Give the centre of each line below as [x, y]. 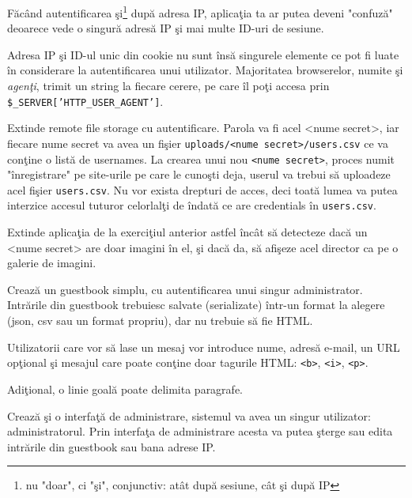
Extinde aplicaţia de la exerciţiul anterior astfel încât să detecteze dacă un [187, 232]
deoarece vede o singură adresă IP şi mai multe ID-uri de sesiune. [166, 28]
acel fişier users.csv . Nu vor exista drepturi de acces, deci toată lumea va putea [202, 189]
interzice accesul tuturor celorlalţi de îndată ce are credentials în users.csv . [192, 205]
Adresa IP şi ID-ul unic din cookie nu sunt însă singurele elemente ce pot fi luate [203, 54]
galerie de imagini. [52, 263]
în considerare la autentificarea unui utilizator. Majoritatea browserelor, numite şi [205, 70]
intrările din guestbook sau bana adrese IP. [112, 446]
